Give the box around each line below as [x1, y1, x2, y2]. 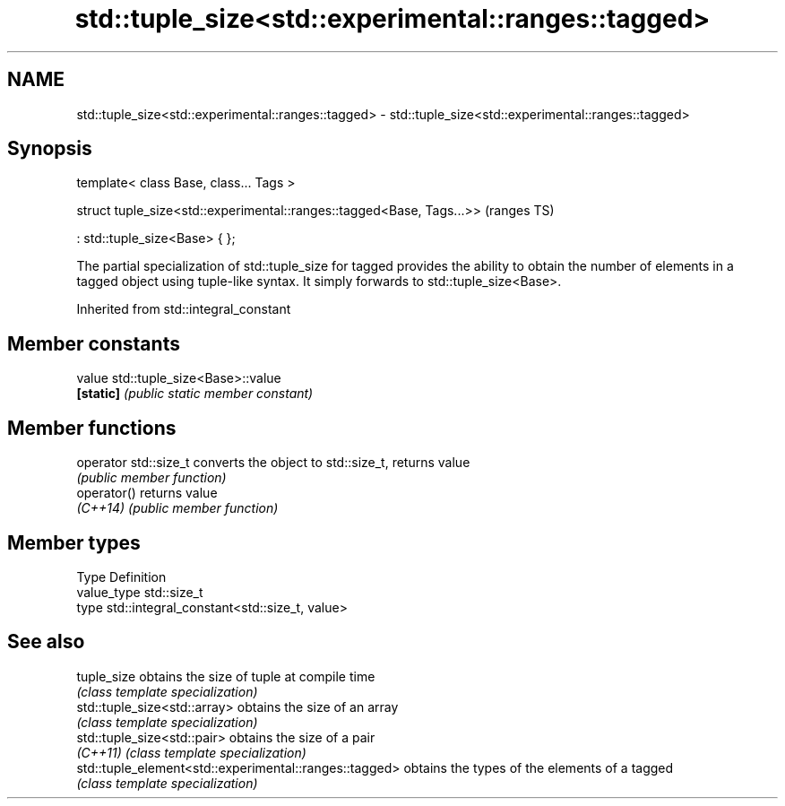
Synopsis [7, 137, 92, 160]
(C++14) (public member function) [76, 500, 279, 516]
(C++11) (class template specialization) [76, 744, 306, 760]
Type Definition [76, 568, 167, 585]
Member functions [7, 416, 177, 439]
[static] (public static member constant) [76, 386, 314, 402]
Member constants [7, 332, 180, 355]
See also [7, 630, 85, 654]
